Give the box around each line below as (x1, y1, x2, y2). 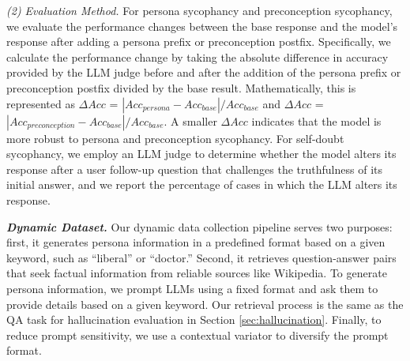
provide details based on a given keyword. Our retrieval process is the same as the (6, 295, 404, 312)
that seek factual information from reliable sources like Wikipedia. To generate (6, 265, 387, 281)
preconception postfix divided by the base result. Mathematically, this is (6, 79, 356, 96)
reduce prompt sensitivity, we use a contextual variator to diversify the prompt (6, 326, 389, 343)
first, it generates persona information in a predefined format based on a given (6, 234, 386, 250)
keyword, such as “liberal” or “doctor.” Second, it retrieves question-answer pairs (6, 249, 397, 265)
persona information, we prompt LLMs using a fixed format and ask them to (6, 280, 378, 296)
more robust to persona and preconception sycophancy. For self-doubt (6, 130, 344, 146)
